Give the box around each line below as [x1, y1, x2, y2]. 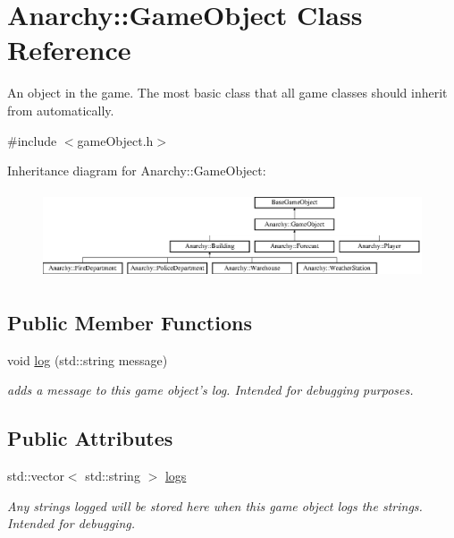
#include [7, 131, 57, 149]
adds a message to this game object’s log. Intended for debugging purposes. [7, 380, 414, 399]
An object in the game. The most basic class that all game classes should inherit [7, 83, 448, 102]
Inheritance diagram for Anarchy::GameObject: [7, 161, 266, 180]
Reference [7, 31, 131, 68]
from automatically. [7, 100, 114, 119]
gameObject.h [77, 131, 154, 149]
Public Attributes [7, 424, 173, 452]
